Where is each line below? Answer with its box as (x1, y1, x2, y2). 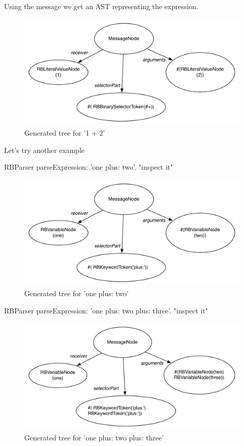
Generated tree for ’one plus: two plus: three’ (24, 432, 164, 442)
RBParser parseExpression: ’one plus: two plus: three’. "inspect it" (4, 305, 208, 315)
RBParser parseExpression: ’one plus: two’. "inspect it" (4, 162, 173, 172)
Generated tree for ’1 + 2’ (24, 127, 105, 138)
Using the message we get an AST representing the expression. (4, 1, 198, 11)
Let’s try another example (4, 144, 85, 155)
